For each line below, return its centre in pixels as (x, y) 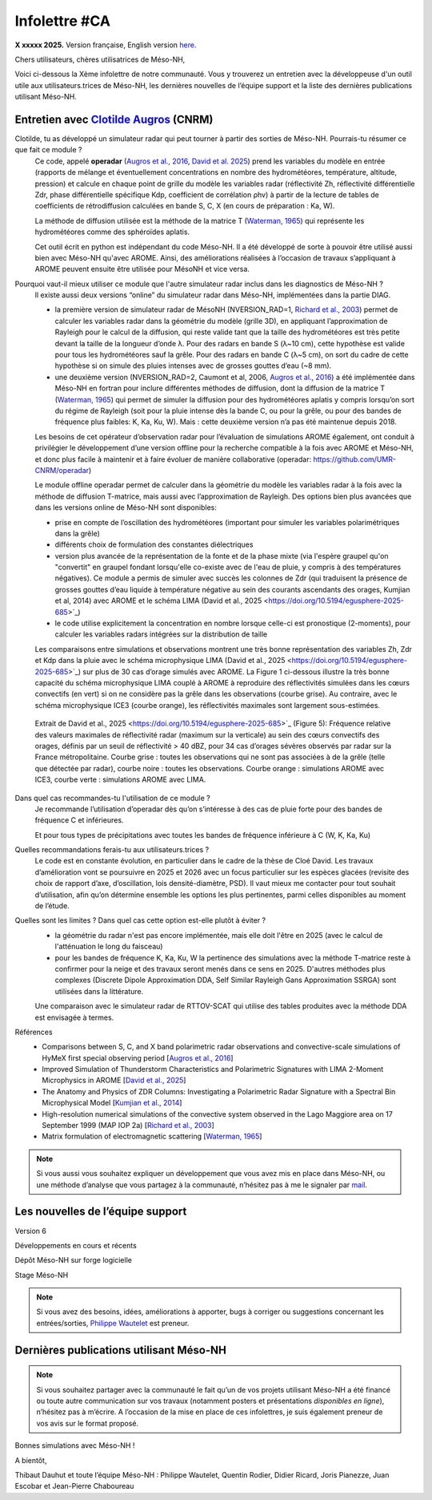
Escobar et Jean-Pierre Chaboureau (74, 1486)
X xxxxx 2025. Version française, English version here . (106, 45)
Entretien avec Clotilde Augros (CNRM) (114, 119)
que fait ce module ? (48, 150)
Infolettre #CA (63, 21)
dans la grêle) (77, 533)
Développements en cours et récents (76, 1245)
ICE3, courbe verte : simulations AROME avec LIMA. (120, 780)
